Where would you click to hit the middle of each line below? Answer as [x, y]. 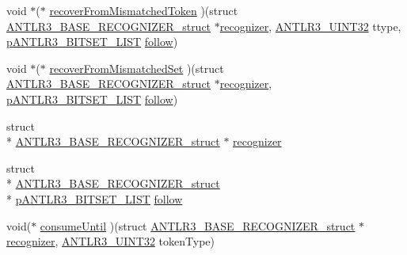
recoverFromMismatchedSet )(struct [137, 68]
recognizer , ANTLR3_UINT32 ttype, [310, 26]
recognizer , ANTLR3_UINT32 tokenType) [110, 241]
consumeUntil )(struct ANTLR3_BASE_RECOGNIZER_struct [198, 225]
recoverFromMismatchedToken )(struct [144, 10]
